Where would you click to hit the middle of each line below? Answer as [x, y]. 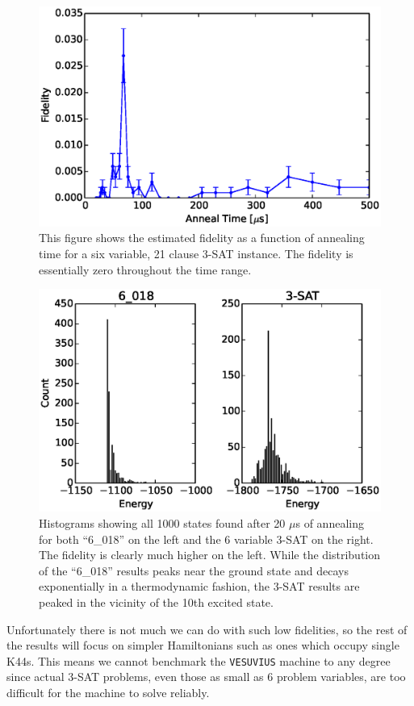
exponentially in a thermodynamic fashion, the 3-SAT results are [199, 586]
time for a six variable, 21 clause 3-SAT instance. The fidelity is [196, 254]
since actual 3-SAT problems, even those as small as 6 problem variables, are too [206, 677]
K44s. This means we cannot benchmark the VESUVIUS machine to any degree [199, 660]
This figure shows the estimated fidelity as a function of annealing [202, 238]
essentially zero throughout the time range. [145, 269]
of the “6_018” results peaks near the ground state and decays [194, 570]
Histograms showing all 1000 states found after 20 [162, 523]
